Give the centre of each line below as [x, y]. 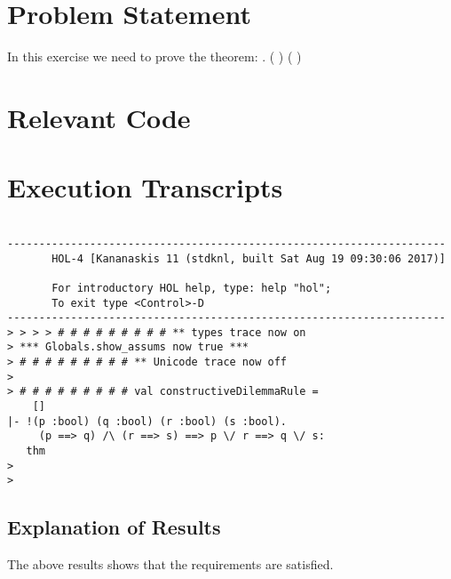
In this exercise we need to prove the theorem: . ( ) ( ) [154, 56]
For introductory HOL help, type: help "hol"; [192, 288]
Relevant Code [99, 117]
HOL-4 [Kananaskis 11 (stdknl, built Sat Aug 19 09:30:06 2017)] [249, 258]
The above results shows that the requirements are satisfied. [170, 564]
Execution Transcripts [145, 187]
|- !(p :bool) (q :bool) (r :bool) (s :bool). [147, 421]
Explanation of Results [114, 527]
